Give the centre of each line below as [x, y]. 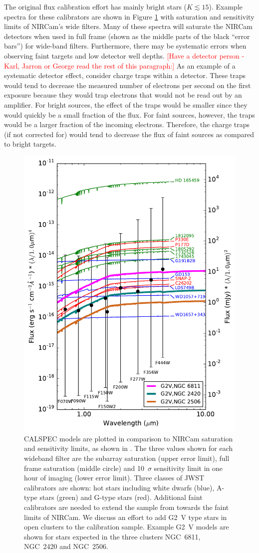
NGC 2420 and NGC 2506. [66, 546]
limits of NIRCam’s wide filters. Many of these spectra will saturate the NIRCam [128, 26]
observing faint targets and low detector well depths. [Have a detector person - [124, 55]
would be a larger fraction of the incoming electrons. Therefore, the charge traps [127, 124]
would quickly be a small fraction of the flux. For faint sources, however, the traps [129, 114]
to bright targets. [30, 144]
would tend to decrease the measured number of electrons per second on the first [128, 85]
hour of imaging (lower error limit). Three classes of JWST [114, 478]
